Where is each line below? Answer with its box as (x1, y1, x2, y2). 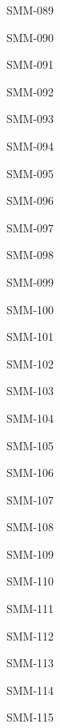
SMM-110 (6, 573, 54, 590)
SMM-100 (6, 300, 54, 317)
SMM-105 (6, 436, 54, 453)
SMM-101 (6, 328, 54, 345)
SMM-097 (6, 219, 54, 236)
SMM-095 (6, 164, 54, 181)
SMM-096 (6, 192, 54, 209)
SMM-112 (6, 627, 54, 644)
